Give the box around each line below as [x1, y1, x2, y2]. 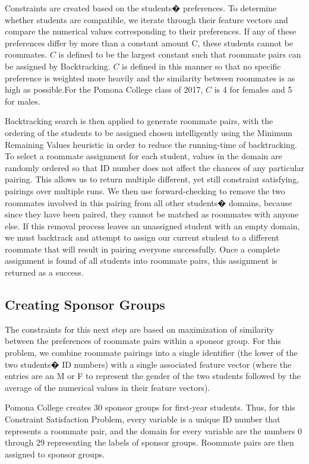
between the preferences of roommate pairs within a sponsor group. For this [5, 334, 281, 347]
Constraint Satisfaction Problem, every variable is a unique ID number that [5, 413, 280, 425]
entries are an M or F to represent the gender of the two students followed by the [5, 370, 301, 382]
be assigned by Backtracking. [5, 59, 111, 72]
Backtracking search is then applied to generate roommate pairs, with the [5, 115, 273, 127]
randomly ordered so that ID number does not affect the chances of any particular [5, 161, 304, 173]
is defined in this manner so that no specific [122, 59, 281, 72]
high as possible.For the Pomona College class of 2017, [5, 83, 203, 96]
